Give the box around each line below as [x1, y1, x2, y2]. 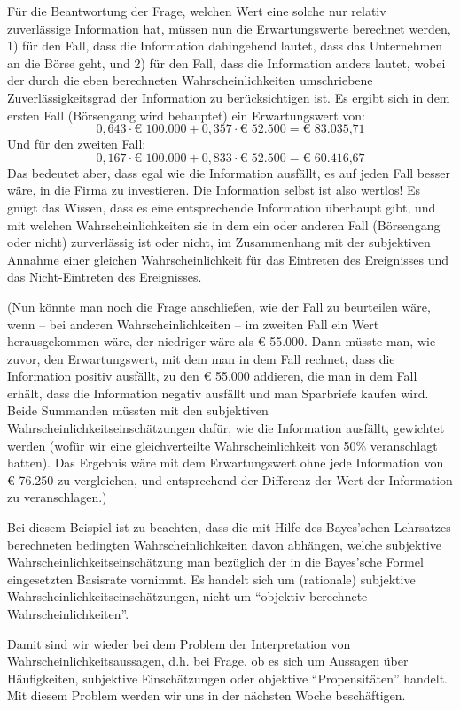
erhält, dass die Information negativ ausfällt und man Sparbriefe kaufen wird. [7, 383, 429, 402]
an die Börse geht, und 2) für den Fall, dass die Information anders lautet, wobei [7, 53, 446, 72]
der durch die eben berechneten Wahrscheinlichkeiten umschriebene [7, 71, 373, 89]
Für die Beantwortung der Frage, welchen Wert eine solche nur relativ [7, 2, 386, 19]
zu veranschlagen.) [7, 488, 107, 506]
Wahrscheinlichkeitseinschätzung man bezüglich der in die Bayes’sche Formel [7, 552, 424, 571]
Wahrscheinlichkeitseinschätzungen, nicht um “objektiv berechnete [7, 587, 368, 606]
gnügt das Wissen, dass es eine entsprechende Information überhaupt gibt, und [7, 197, 436, 216]
